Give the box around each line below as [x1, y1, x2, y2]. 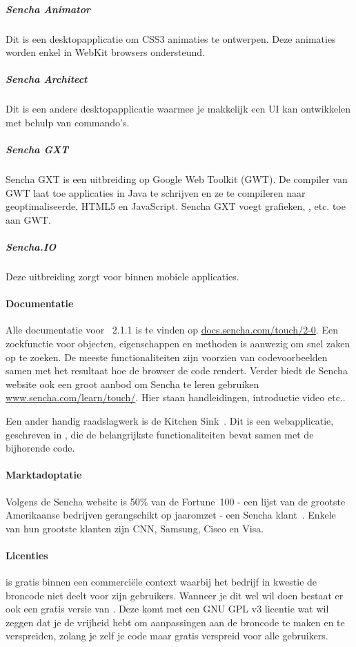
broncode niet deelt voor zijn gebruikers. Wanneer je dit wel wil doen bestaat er [6, 588, 344, 602]
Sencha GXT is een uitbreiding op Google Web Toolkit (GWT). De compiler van [6, 172, 348, 186]
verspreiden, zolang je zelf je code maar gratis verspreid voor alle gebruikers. [6, 628, 328, 643]
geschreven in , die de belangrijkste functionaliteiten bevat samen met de [6, 427, 314, 441]
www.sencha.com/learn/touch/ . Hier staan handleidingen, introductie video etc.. [6, 390, 346, 405]
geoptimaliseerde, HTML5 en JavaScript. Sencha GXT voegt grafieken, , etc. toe [6, 199, 346, 213]
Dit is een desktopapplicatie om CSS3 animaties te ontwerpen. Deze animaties [6, 31, 336, 46]
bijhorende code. [6, 441, 75, 455]
